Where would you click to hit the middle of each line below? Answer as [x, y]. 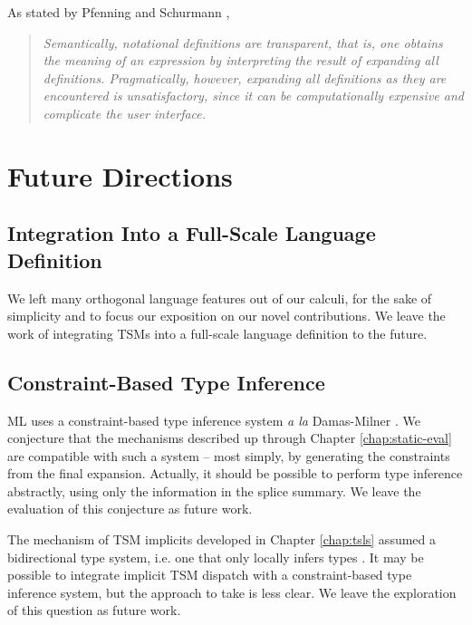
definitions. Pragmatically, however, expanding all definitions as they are [245, 77]
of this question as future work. [94, 610]
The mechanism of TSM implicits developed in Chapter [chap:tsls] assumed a [222, 539]
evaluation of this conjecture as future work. [130, 509]
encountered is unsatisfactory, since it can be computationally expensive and [253, 96]
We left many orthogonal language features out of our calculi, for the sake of [220, 298]
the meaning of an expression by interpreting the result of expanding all [241, 60]
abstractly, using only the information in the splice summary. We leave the [214, 490]
